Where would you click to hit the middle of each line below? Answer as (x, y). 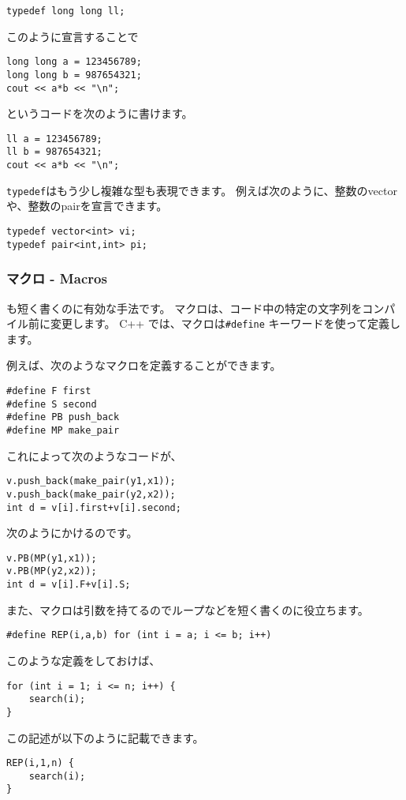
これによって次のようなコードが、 (94, 455)
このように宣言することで (73, 36)
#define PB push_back (63, 417)
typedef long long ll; (66, 11)
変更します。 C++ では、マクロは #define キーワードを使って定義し (225, 323)
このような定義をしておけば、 (84, 660)
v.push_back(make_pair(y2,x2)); (91, 494)
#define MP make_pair (63, 430)
